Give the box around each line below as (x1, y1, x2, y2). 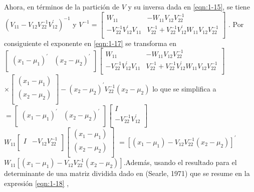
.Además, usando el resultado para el (123, 157, 237, 167)
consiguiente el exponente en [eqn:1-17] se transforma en (4, 37, 177, 48)
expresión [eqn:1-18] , (4, 178, 69, 188)
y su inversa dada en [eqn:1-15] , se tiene (128, 1, 250, 11)
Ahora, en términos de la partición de (4, 1, 120, 11)
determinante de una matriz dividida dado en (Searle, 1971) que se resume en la (4, 168, 250, 178)
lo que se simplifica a (152, 83, 216, 93)
